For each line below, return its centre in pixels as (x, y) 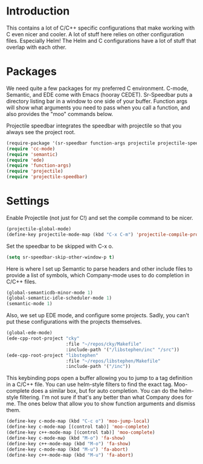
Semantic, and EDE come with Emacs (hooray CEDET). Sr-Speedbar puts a (99, 94)
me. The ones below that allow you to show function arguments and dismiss (101, 404)
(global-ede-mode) (29, 333)
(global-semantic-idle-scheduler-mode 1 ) (59, 298)
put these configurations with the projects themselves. (74, 322)
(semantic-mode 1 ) (29, 304)
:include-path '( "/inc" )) (98, 367)
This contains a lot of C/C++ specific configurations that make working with (101, 28)
